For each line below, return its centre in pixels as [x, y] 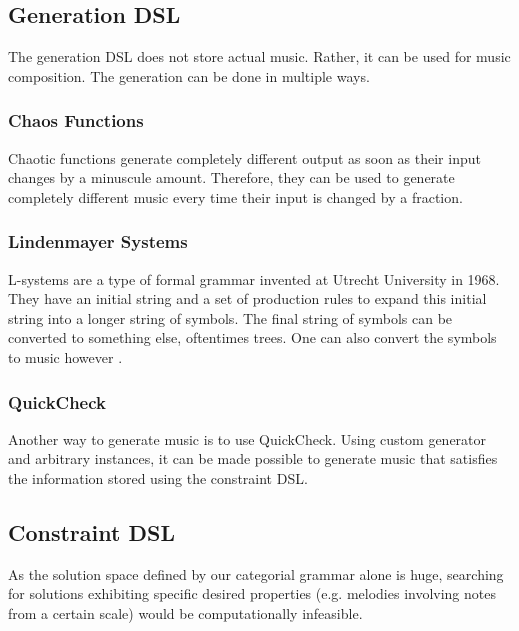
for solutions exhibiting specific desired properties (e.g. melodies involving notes [252, 593]
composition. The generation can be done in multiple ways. [189, 75]
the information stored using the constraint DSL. [158, 477]
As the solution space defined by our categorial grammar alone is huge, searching [256, 573]
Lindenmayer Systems [98, 241]
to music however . [65, 356]
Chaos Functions [76, 120]
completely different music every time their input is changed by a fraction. [235, 196]
